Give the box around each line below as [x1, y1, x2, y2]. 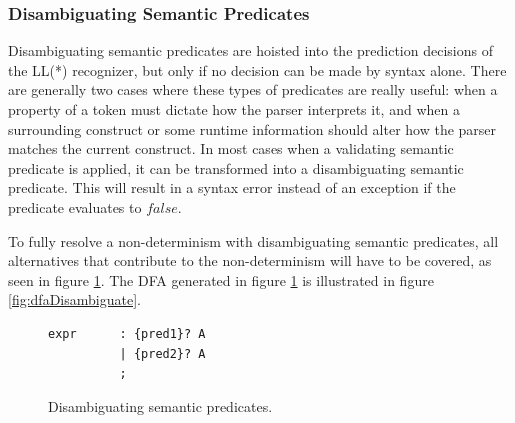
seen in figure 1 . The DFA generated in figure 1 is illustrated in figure [8, 269, 434, 290]
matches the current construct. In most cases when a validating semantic [8, 138, 454, 159]
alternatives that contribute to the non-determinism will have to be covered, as [8, 250, 492, 271]
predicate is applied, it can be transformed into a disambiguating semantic [8, 157, 464, 178]
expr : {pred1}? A [48, 326, 206, 341]
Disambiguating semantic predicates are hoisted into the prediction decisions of [8, 40, 493, 61]
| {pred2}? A [119, 346, 206, 361]
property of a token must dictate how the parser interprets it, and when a [8, 99, 460, 119]
